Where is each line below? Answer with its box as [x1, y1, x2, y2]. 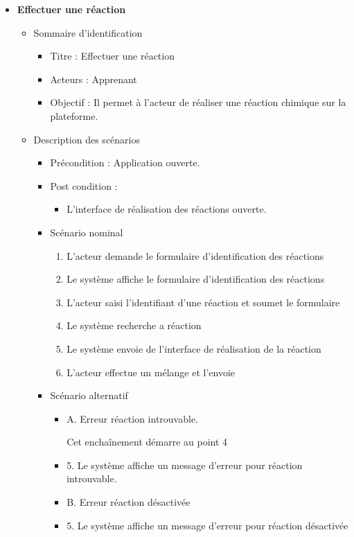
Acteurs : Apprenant [50, 71, 137, 86]
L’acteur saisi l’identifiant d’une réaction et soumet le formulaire [67, 294, 340, 309]
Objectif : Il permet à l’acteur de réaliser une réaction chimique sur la [50, 95, 346, 109]
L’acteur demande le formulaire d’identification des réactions [67, 248, 324, 263]
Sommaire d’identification [33, 25, 143, 39]
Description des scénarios [33, 132, 140, 146]
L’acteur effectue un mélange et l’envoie [67, 364, 236, 379]
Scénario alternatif [50, 388, 128, 403]
